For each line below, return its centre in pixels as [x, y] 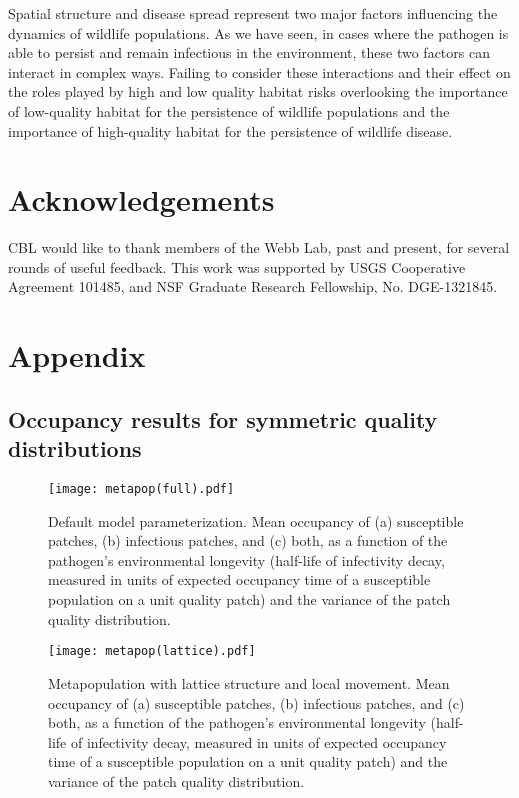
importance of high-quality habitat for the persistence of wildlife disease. [230, 130]
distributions [75, 448]
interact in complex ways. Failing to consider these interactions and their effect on [259, 71]
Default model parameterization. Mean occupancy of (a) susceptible [256, 520]
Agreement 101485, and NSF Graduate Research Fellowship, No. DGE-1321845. [253, 286]
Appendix [77, 355]
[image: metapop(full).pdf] [141, 489]
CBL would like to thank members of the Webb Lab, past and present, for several [259, 247]
